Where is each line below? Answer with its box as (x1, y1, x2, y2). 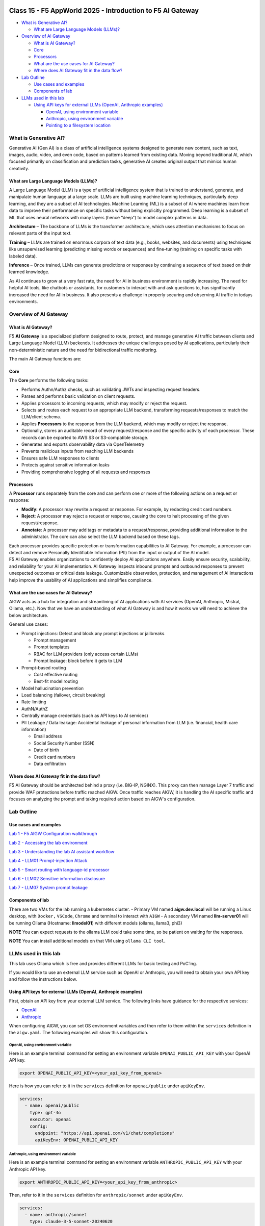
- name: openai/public (25, 1103, 79, 1108)
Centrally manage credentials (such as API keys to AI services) (21, 713, 148, 718)
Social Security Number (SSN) (33, 740, 95, 746)
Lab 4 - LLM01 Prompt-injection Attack (9, 858, 88, 864)
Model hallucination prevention (21, 685, 84, 691)
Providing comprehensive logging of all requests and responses (21, 469, 151, 475)
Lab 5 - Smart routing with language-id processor (9, 867, 110, 872)
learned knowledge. (9, 269, 50, 275)
